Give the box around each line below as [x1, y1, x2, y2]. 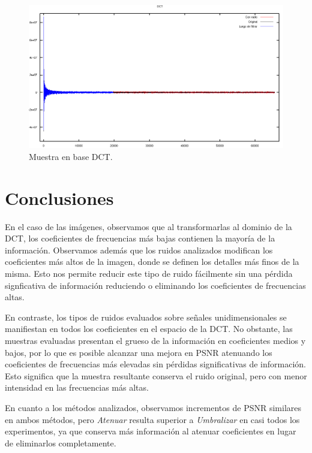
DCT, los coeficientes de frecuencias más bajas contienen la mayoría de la [5, 232, 275, 244]
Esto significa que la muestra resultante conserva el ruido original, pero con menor [5, 369, 307, 382]
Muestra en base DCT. [29, 150, 113, 162]
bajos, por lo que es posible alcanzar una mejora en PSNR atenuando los [5, 346, 272, 358]
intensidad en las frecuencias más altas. [5, 381, 149, 394]
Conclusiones [5, 185, 114, 210]
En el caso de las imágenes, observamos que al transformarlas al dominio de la [5, 220, 292, 232]
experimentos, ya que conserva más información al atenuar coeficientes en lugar [5, 425, 296, 437]
